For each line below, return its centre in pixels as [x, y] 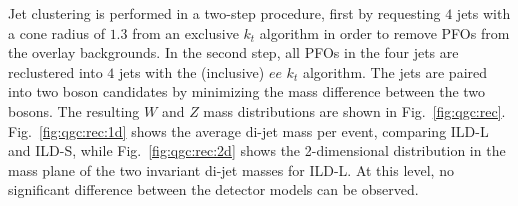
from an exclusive [185, 32]
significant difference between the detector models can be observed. [213, 189]
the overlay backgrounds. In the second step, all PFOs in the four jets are [233, 52]
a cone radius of [56, 32]
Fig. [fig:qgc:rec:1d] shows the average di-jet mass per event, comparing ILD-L [248, 130]
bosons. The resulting [74, 110]
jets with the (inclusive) [191, 71]
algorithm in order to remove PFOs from [384, 32]
